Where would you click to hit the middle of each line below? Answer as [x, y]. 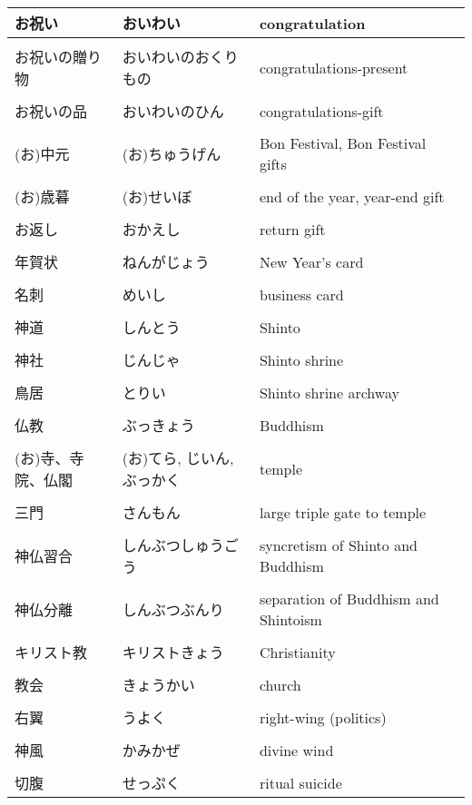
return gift [292, 229]
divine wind [296, 750]
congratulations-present [334, 67]
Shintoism [290, 619]
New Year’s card [311, 261]
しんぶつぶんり [173, 609]
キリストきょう [173, 652]
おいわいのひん [173, 111]
